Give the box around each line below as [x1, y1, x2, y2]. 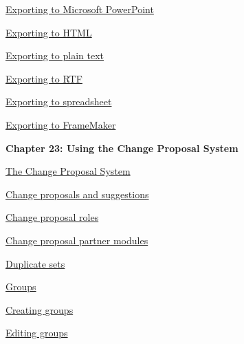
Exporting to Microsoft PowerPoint [5, 2, 154, 16]
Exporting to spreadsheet [5, 94, 112, 109]
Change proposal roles [5, 210, 99, 224]
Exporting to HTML [5, 25, 92, 39]
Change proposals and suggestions [5, 186, 149, 201]
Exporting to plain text [5, 48, 104, 63]
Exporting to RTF [5, 71, 82, 85]
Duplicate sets [5, 256, 65, 270]
